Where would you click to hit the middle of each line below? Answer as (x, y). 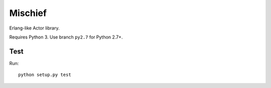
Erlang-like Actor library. (34, 28)
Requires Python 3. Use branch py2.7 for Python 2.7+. (66, 37)
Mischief (28, 13)
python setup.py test (45, 75)
